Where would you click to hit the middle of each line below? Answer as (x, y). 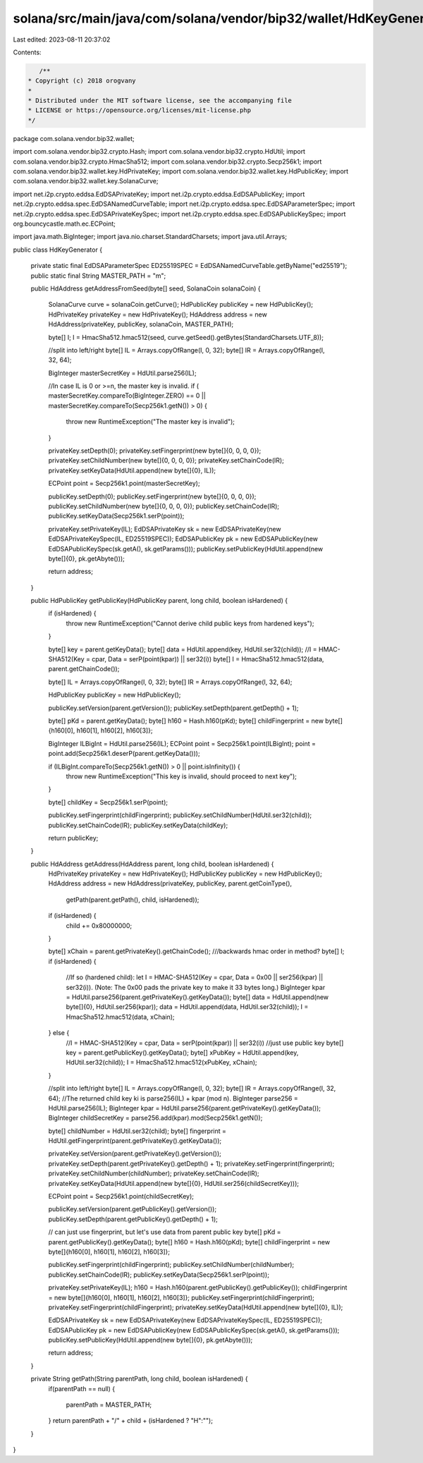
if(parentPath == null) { (82, 1388)
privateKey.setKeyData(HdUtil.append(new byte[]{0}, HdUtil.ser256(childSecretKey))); (174, 1183)
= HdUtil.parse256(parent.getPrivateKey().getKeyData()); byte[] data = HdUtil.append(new (197, 997)
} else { (59, 1033)
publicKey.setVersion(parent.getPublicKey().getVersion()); (133, 1209)
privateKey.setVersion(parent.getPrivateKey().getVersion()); (135, 1153)
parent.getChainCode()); (84, 669)
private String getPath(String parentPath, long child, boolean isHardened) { (139, 1379)
